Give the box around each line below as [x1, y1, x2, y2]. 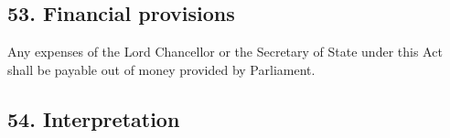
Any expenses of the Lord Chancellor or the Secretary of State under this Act [7, 42, 443, 61]
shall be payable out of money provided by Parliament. [7, 59, 316, 79]
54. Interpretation [7, 104, 180, 133]
